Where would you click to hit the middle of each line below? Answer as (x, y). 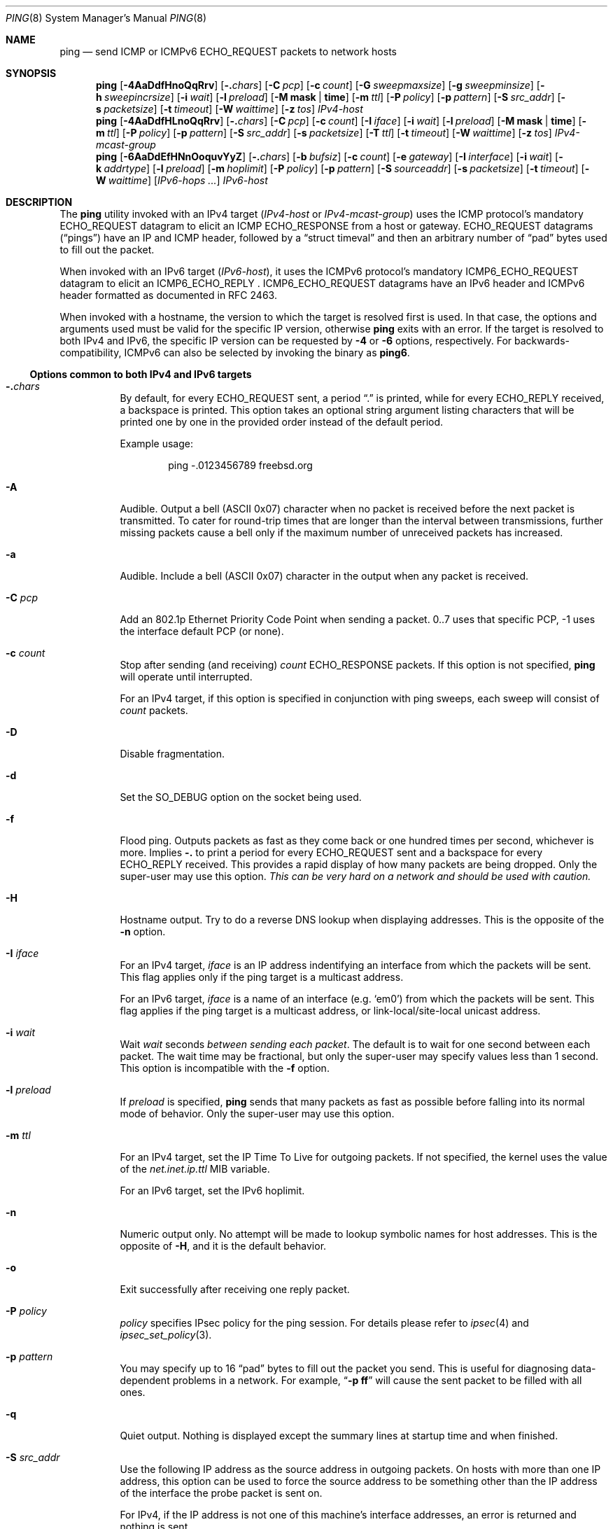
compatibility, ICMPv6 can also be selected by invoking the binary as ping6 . (235, 352)
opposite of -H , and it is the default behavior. (223, 1246)
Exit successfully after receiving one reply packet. (235, 1289)
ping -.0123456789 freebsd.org (240, 465)
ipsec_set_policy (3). (166, 1335)
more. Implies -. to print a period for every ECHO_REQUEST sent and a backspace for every (331, 852)
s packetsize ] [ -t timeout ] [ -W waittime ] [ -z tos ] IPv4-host (230, 109)
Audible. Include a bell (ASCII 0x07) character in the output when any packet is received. (324, 576)
